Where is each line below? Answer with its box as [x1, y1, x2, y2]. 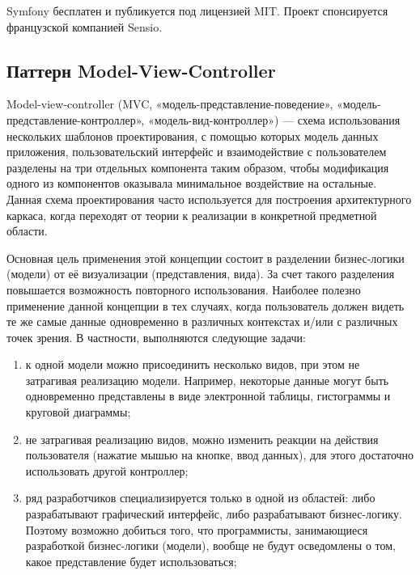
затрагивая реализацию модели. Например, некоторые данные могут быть [25, 371, 389, 388]
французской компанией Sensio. [6, 18, 163, 35]
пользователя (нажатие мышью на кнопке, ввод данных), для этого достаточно [25, 446, 414, 463]
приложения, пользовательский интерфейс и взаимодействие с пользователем [6, 143, 387, 160]
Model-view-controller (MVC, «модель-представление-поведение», [6, 95, 333, 112]
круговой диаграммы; [25, 404, 131, 421]
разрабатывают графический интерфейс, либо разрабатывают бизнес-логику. [25, 505, 402, 522]
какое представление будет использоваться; [25, 552, 237, 569]
